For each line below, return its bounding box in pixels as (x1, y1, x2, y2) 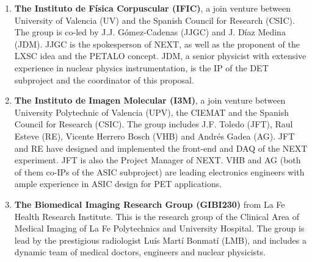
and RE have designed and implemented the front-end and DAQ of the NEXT (14, 141, 308, 154)
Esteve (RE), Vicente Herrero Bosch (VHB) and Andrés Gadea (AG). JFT (14, 129, 295, 142)
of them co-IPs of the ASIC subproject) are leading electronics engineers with (14, 165, 305, 178)
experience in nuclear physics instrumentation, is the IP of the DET (14, 61, 269, 74)
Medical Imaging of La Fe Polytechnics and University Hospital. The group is (14, 222, 305, 235)
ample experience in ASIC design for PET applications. (14, 177, 222, 190)
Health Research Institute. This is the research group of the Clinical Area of (14, 210, 300, 222)
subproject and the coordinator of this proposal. (14, 73, 194, 86)
